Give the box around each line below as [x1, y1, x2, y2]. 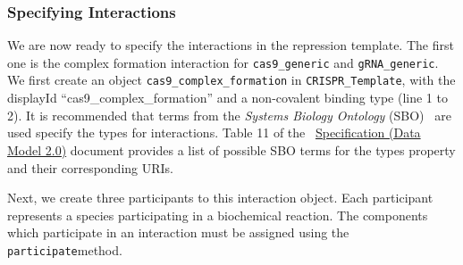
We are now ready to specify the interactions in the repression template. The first [7, 36, 454, 54]
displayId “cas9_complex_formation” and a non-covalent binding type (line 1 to [7, 88, 448, 107]
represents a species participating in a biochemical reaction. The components [7, 205, 428, 224]
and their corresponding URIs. [7, 158, 173, 177]
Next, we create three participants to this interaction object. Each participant [7, 188, 434, 207]
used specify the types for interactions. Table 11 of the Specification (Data [7, 123, 421, 142]
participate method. [7, 240, 122, 259]
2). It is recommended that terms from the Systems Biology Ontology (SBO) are [7, 105, 451, 124]
